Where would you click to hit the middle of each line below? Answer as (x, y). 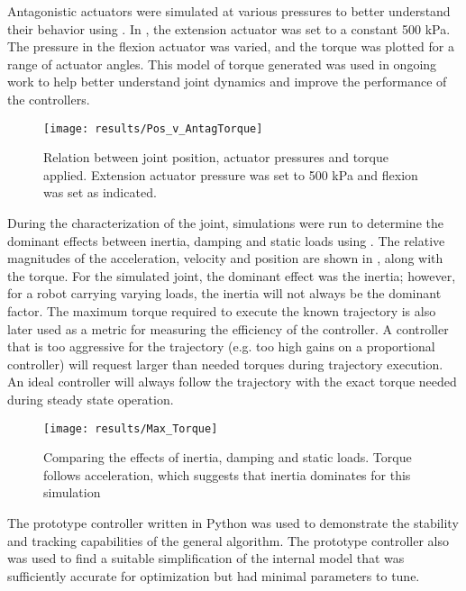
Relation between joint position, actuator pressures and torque (216, 157)
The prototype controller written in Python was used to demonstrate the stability (233, 522)
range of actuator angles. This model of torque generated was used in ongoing (222, 64)
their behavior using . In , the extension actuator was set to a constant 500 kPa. (229, 28)
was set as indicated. (100, 192)
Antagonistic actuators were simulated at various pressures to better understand (229, 11)
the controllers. (49, 99)
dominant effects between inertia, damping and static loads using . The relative (226, 240)
